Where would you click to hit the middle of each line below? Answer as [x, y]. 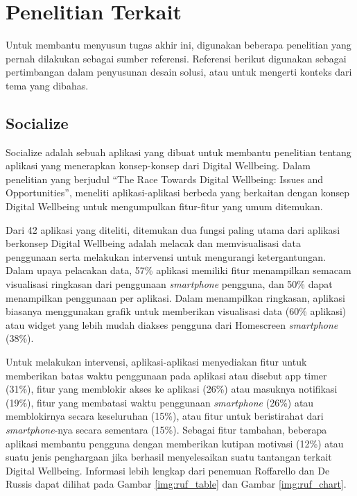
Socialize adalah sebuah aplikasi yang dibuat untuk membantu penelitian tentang [178, 152]
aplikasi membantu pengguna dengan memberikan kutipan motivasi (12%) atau [175, 443]
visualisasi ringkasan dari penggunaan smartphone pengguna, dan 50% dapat [169, 284]
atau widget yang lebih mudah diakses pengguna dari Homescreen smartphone [172, 324]
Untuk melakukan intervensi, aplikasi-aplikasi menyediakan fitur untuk [156, 362]
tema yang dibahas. [47, 85]
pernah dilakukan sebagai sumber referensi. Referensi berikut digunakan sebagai [176, 58]
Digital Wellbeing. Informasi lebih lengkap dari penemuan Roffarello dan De [168, 470]
